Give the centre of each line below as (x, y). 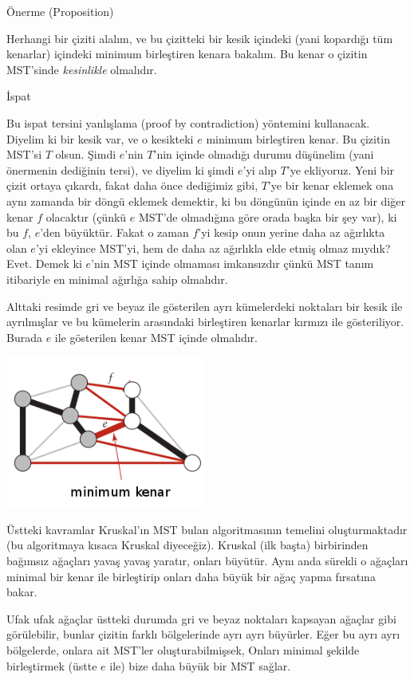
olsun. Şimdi (86, 154)
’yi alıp (260, 169)
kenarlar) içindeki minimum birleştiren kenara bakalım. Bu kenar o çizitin (187, 54)
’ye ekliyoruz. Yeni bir (341, 169)
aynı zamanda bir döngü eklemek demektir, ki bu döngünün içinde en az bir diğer (206, 200)
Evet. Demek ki (44, 263)
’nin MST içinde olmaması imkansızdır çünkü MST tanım (233, 263)
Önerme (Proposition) (60, 11)
